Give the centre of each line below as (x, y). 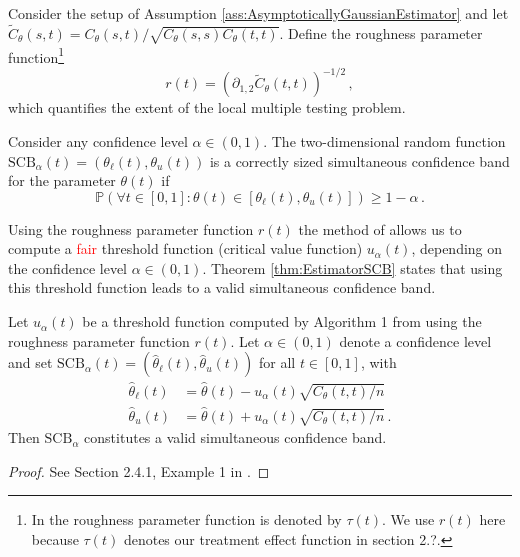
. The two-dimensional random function (384, 140)
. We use (408, 519)
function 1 (36, 55)
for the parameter (62, 180)
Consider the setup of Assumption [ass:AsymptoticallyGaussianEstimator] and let (258, 13)
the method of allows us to (380, 228)
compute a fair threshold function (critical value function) (185, 248)
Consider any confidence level (98, 140)
